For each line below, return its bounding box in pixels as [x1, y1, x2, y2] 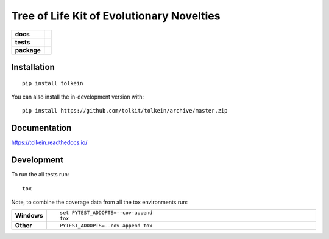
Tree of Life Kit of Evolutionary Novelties [11, 9, 221, 23]
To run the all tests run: [11, 171, 69, 178]
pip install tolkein [22, 80, 83, 86]
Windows [15, 212, 43, 220]
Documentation [11, 123, 72, 133]
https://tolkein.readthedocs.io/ [11, 139, 88, 146]
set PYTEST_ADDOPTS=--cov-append [60, 210, 152, 216]
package [15, 46, 41, 54]
